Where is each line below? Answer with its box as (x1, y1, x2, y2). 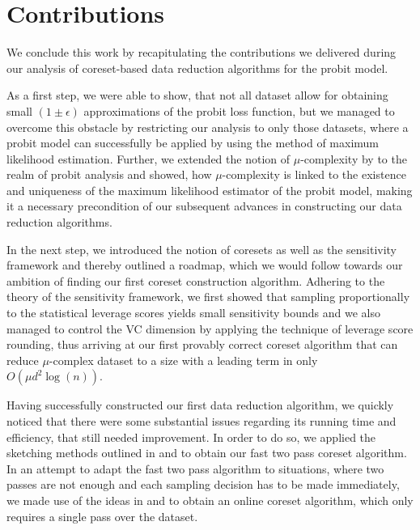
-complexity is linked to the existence (222, 166, 406, 183)
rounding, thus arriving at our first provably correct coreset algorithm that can (6, 336, 398, 353)
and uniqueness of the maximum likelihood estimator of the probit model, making (6, 181, 413, 198)
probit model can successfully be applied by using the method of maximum (6, 134, 380, 151)
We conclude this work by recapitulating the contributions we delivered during (6, 44, 397, 61)
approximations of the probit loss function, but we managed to (83, 102, 395, 119)
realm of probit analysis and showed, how (6, 166, 212, 183)
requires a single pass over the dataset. (6, 507, 198, 524)
